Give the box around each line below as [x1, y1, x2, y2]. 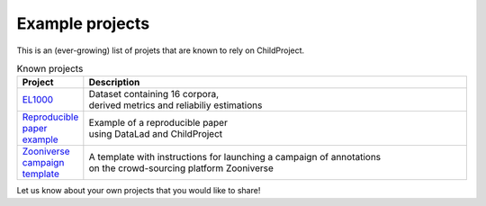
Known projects [16, 63, 84, 76]
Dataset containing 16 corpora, [88, 88, 220, 101]
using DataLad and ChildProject [88, 128, 223, 140]
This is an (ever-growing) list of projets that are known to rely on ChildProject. [16, 45, 305, 56]
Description [88, 76, 140, 89]
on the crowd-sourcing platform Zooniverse [88, 162, 274, 175]
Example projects [16, 13, 150, 33]
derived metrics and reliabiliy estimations [88, 99, 263, 112]
